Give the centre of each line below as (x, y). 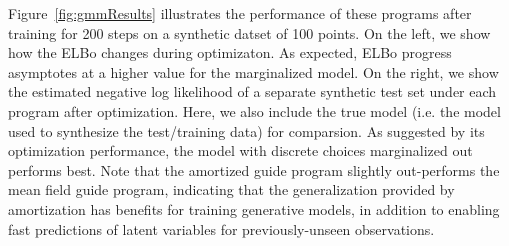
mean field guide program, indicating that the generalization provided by (231, 189)
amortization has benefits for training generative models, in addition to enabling (254, 208)
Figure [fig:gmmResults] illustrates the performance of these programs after (240, 13)
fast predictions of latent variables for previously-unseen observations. (221, 228)
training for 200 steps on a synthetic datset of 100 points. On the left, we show (249, 32)
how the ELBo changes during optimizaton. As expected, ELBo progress (230, 52)
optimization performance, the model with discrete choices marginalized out (240, 150)
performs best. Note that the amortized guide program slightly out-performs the (254, 169)
